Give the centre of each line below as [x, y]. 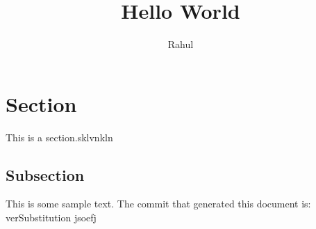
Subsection [45, 174]
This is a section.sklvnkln [59, 137]
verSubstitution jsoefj [51, 218]
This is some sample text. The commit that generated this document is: [158, 204]
